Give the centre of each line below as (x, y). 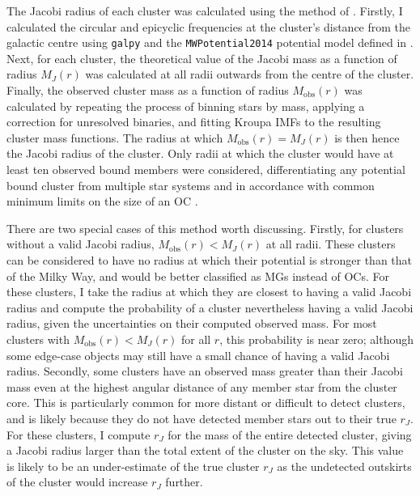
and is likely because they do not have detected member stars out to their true (202, 418)
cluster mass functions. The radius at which (115, 137)
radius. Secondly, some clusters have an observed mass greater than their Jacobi (205, 371)
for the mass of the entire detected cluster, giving (290, 434)
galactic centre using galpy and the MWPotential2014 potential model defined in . (210, 42)
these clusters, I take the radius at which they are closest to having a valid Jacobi (209, 292)
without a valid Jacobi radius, (81, 244)
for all (196, 339)
